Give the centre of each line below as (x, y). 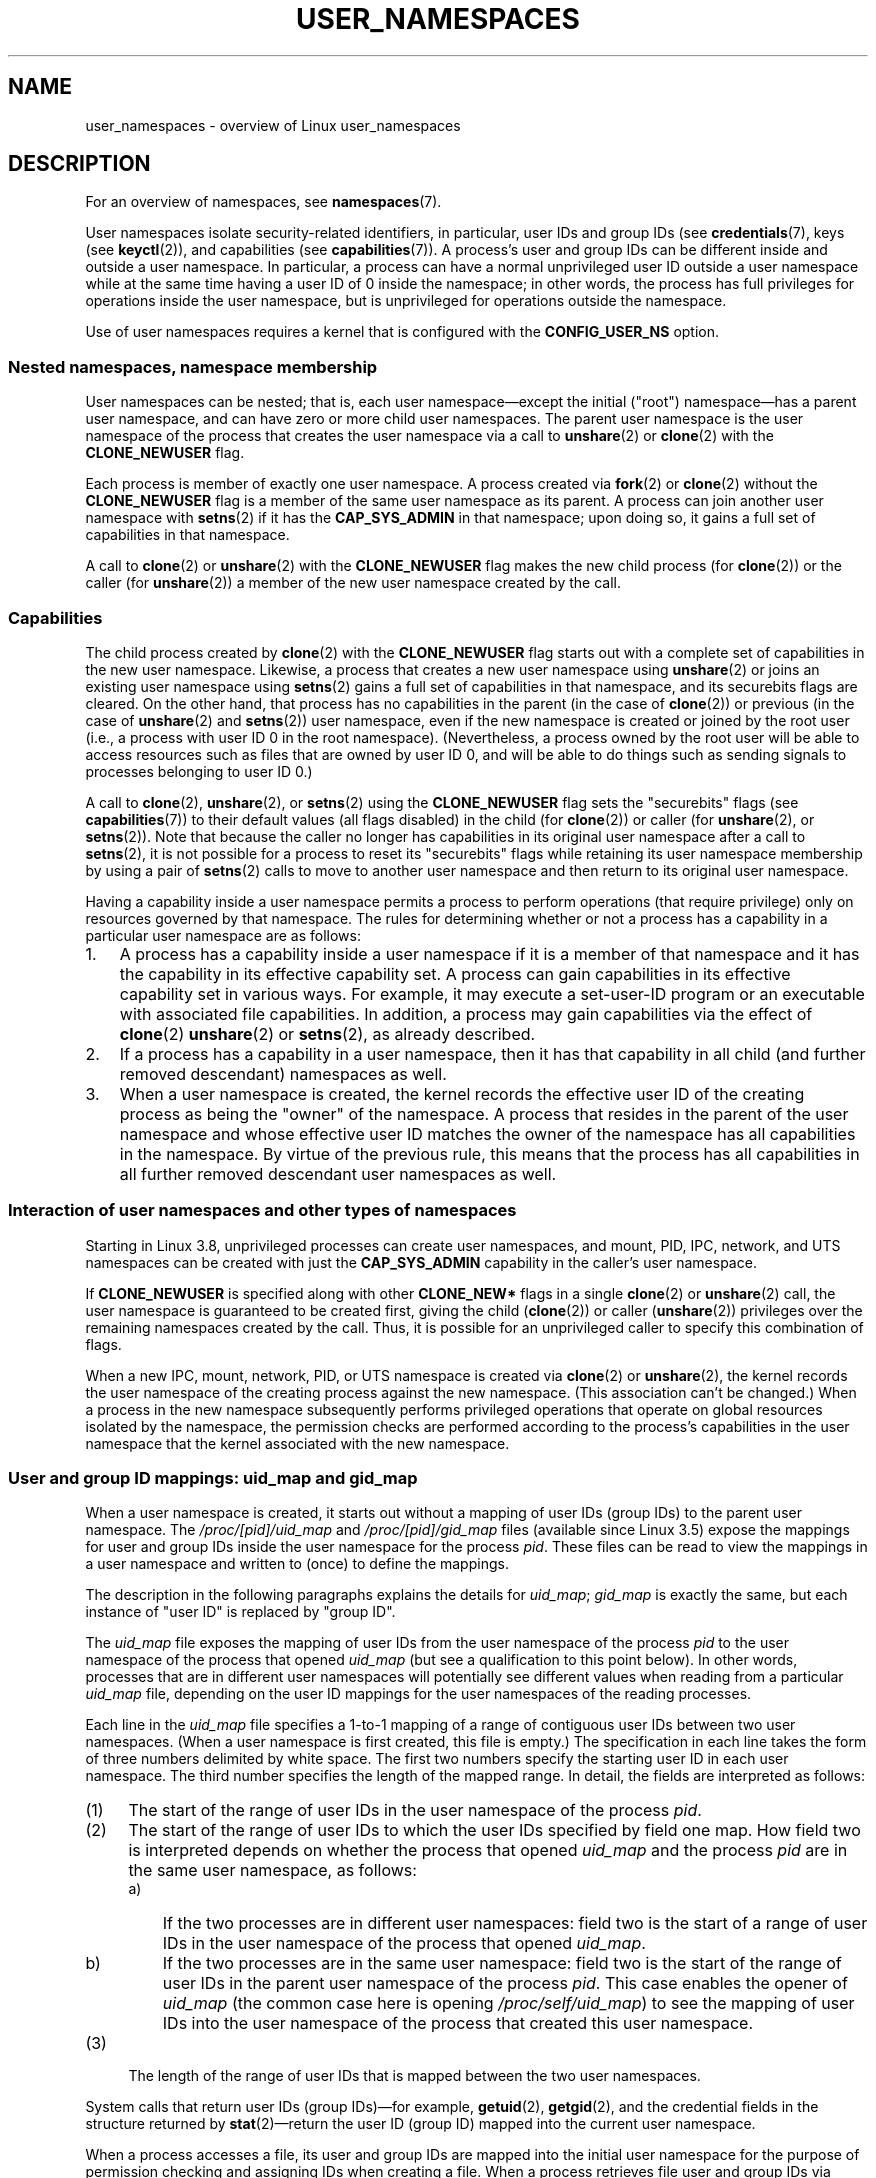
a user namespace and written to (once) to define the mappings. (297, 1564)
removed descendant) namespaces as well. (283, 1073)
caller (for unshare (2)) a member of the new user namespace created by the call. (353, 583)
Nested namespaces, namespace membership (193, 366)
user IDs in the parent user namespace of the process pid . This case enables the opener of (505, 1983)
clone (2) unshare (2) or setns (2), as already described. (327, 1033)
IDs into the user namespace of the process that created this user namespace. (458, 2023)
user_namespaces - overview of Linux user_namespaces (273, 125)
